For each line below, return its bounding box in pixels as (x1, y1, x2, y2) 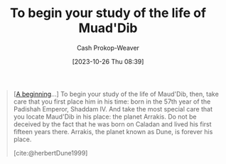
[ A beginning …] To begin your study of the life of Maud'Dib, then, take (13, 89, 220, 98)
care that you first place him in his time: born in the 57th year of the (13, 97, 211, 106)
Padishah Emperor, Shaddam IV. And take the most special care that (13, 104, 212, 113)
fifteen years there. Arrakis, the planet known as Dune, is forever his (13, 127, 213, 136)
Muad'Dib (78, 20, 138, 36)
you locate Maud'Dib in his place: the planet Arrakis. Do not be (13, 112, 197, 121)
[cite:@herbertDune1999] (13, 148, 88, 157)
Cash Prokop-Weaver (76, 43, 140, 52)
